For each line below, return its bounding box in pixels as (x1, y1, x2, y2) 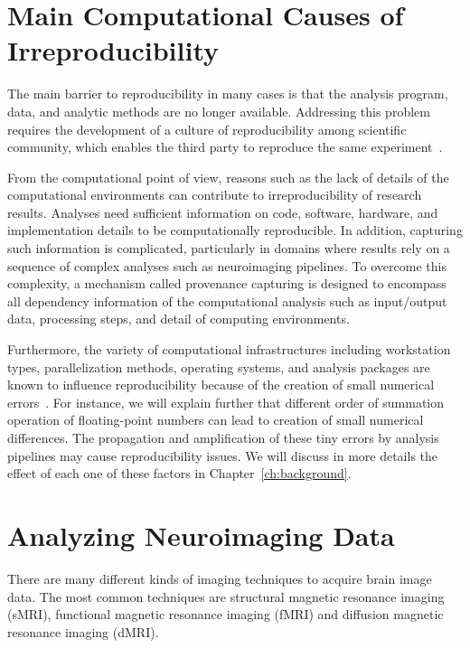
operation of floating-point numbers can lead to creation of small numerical (7, 410, 424, 429)
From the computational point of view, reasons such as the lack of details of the (7, 167, 449, 186)
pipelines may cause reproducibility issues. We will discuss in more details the (7, 446, 438, 465)
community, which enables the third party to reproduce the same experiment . (7, 137, 443, 156)
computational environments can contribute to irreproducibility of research (7, 185, 422, 204)
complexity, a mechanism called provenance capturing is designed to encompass (7, 274, 446, 293)
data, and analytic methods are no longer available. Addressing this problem (7, 101, 430, 120)
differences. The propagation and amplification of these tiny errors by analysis (7, 428, 439, 446)
